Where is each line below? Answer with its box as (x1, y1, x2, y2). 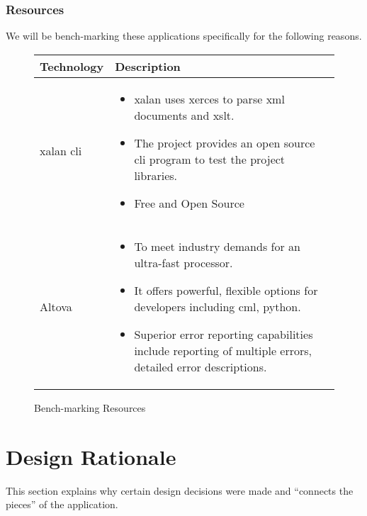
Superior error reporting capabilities (134, 325, 313, 342)
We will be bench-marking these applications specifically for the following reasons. (6, 28, 362, 43)
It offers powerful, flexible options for (134, 281, 318, 298)
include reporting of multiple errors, (134, 342, 312, 359)
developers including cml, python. (134, 298, 301, 315)
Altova (40, 298, 72, 315)
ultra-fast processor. (134, 254, 233, 271)
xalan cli (40, 142, 82, 159)
